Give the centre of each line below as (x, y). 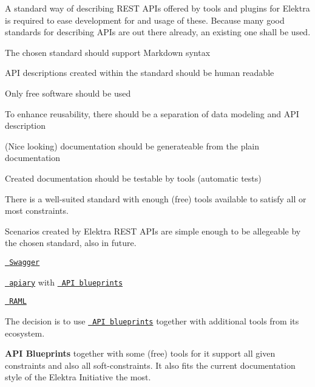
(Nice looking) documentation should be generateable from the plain (132, 146)
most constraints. (37, 211)
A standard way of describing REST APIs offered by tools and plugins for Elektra (157, 8)
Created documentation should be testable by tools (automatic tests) (133, 178)
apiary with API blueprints (66, 282)
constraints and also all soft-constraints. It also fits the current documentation (150, 365)
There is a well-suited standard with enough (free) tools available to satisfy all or (156, 198)
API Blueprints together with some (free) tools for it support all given (140, 353)
